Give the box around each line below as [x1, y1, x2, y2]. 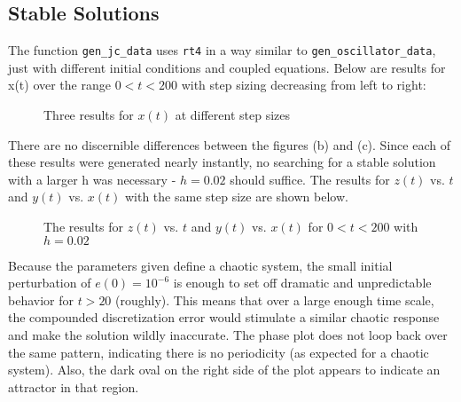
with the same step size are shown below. [124, 187, 348, 206]
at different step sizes [175, 106, 290, 124]
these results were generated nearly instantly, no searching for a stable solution [8, 153, 436, 171]
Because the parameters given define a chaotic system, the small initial [8, 256, 393, 274]
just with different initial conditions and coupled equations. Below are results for [8, 58, 446, 76]
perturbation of [8, 273, 91, 292]
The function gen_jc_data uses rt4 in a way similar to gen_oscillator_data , [8, 41, 436, 59]
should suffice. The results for [230, 169, 390, 188]
